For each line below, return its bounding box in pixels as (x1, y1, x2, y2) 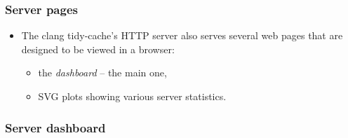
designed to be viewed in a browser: (21, 41, 175, 56)
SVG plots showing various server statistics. (38, 89, 227, 103)
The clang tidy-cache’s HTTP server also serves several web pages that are (21, 28, 343, 43)
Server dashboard (5, 118, 106, 136)
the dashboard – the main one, (38, 65, 167, 80)
